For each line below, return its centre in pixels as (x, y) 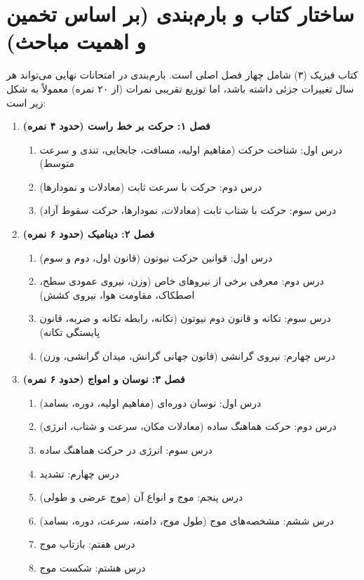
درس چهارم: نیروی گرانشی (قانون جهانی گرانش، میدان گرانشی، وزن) (187, 355)
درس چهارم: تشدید (79, 473)
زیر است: (26, 102)
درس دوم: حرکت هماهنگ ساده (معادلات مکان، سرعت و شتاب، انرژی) (188, 426)
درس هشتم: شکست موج (93, 567)
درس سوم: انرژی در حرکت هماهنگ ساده (126, 450)
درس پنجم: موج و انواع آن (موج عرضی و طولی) (141, 497)
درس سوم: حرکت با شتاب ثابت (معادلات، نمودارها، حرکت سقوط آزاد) (188, 210)
